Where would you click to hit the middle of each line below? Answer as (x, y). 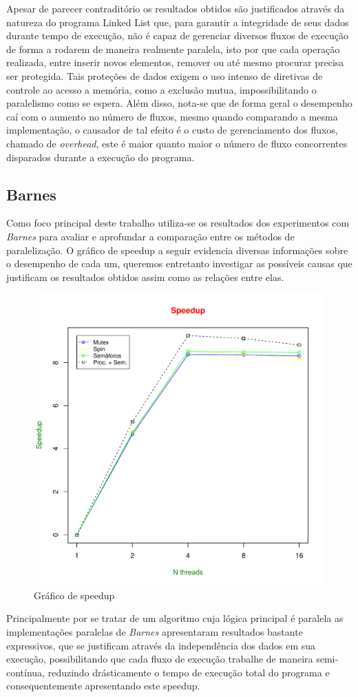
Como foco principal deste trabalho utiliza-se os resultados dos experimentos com (178, 223)
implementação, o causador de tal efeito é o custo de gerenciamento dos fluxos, (172, 130)
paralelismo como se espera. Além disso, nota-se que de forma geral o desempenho (179, 103)
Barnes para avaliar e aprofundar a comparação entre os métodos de (150, 236)
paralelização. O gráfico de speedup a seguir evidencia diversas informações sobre (177, 250)
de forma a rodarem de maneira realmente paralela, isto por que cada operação (173, 49)
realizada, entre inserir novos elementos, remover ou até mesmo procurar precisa (175, 62)
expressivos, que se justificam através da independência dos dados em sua (161, 645)
